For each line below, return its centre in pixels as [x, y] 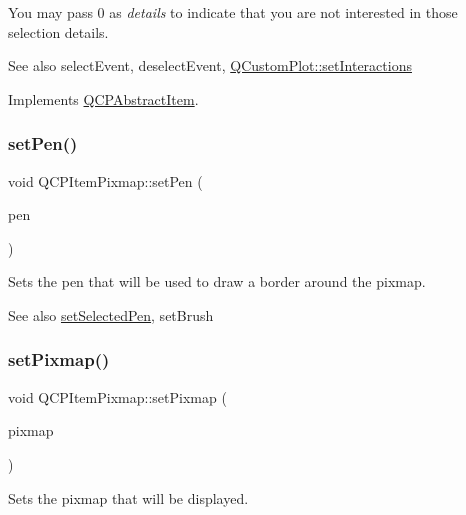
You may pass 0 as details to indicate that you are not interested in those [233, 12]
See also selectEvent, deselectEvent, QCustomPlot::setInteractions [210, 65]
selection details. [58, 31]
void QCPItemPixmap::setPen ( [105, 180]
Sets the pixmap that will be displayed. [128, 497]
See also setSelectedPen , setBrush [111, 314]
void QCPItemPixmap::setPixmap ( [117, 396]
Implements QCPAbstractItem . [103, 98]
